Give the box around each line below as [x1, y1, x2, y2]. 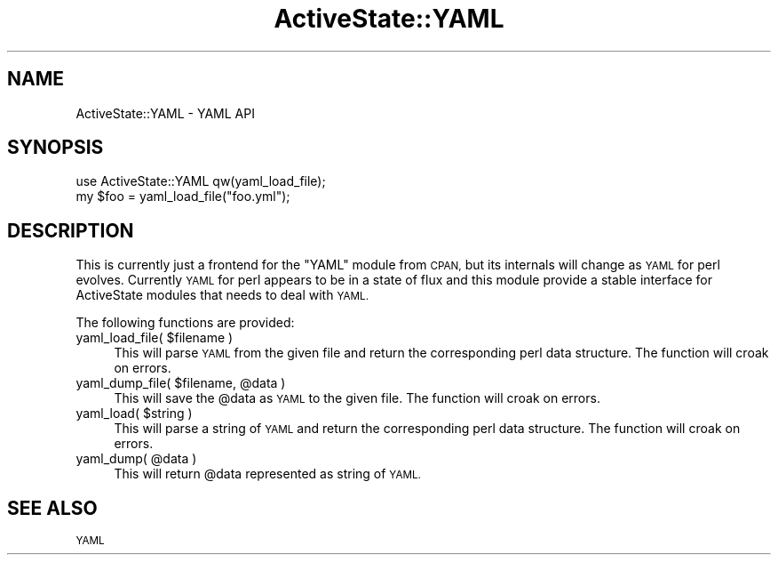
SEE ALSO [7, 496, 98, 519]
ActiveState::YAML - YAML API [75, 105, 255, 121]
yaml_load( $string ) [75, 405, 193, 421]
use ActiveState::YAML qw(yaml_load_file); [75, 173, 326, 189]
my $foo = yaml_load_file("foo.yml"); [75, 189, 290, 205]
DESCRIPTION [7, 219, 134, 242]
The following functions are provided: [75, 315, 295, 331]
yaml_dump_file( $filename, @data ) [75, 375, 286, 391]
